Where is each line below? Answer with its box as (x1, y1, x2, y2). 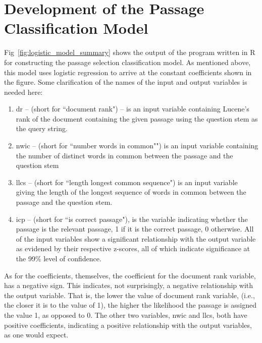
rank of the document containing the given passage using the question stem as (16, 113, 258, 124)
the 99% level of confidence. (16, 253, 101, 263)
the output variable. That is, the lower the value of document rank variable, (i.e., (4, 290, 255, 300)
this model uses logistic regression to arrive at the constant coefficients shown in (4, 67, 252, 77)
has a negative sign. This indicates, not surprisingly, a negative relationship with (4, 280, 253, 291)
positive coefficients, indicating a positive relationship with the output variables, (4, 319, 252, 330)
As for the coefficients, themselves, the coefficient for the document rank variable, (4, 270, 256, 280)
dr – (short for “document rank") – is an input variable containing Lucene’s (16, 103, 249, 114)
